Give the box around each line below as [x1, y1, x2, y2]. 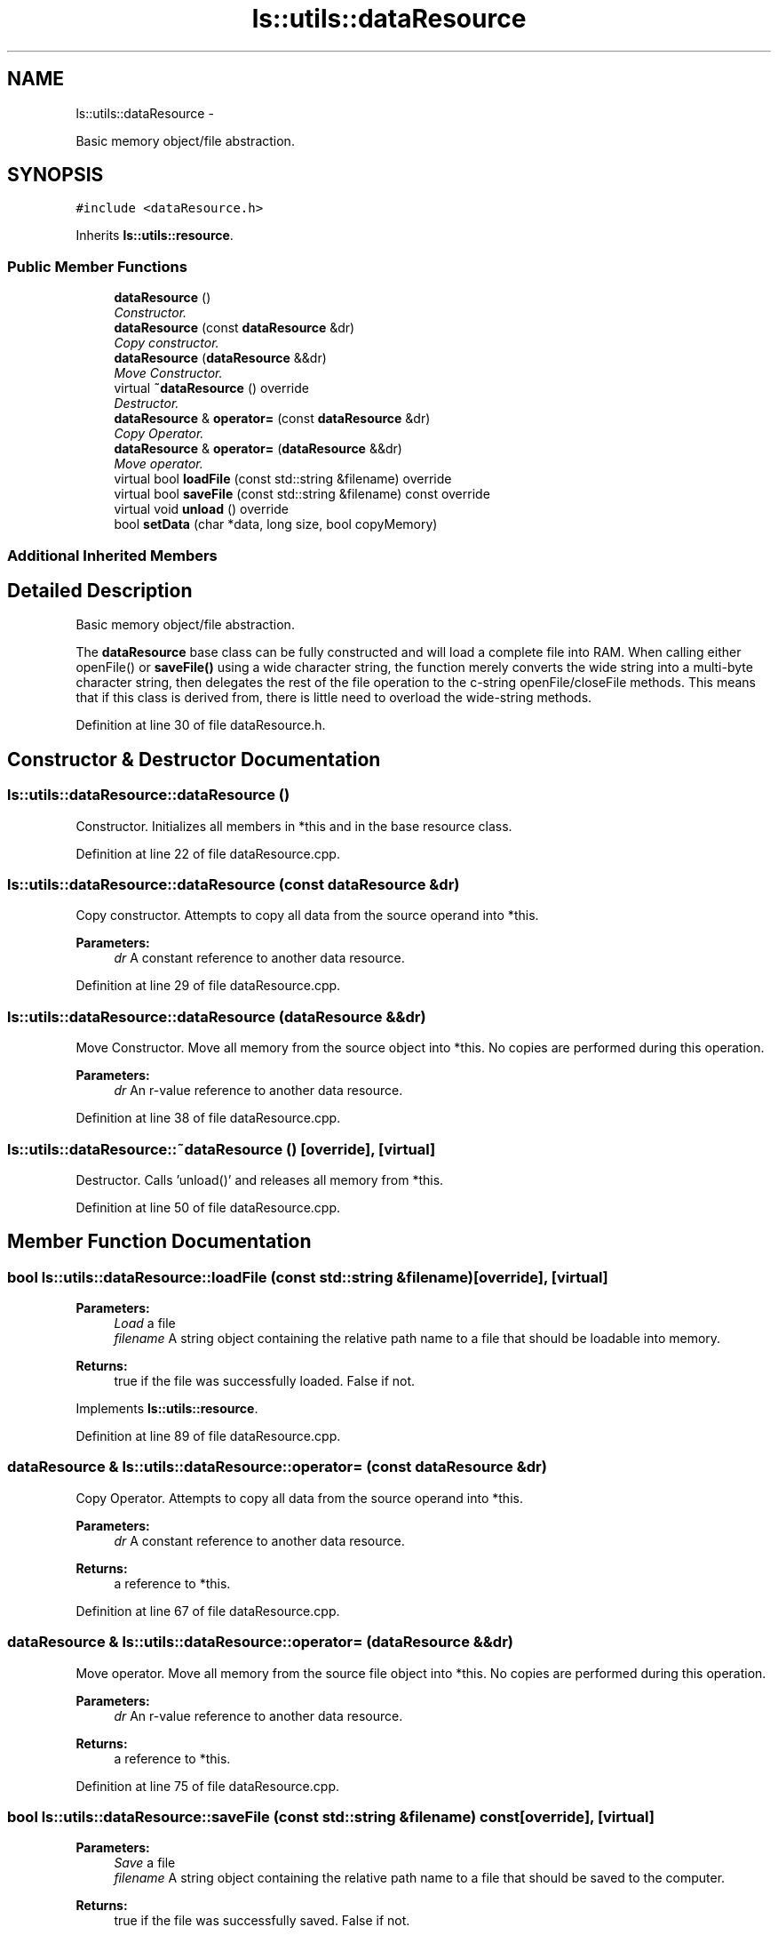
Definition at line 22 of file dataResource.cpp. [75, 845, 340, 861]
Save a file [114, 1855, 176, 1871]
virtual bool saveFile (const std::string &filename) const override [114, 486, 490, 502]
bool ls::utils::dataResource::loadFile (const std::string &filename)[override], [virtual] [7, 1267, 608, 1286]
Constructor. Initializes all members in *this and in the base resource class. [75, 818, 512, 834]
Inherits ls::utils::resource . [75, 228, 234, 244]
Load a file [114, 1315, 176, 1331]
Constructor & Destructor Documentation [7, 748, 381, 771]
